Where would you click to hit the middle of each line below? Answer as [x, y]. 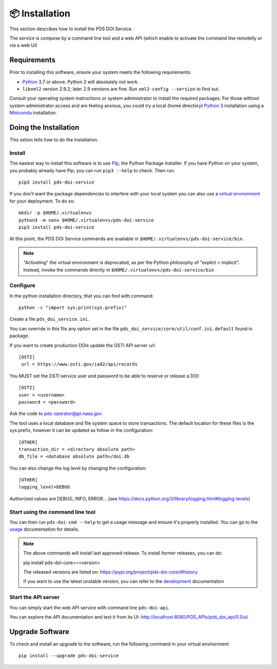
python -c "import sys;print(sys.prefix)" [73, 308]
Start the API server [35, 598]
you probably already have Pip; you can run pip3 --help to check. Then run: [92, 170]
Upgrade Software [39, 632]
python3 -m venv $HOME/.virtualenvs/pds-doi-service [86, 220]
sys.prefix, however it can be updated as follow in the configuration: [81, 430]
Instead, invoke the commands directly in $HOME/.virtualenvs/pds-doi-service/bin [119, 269]
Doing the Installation [44, 128]
